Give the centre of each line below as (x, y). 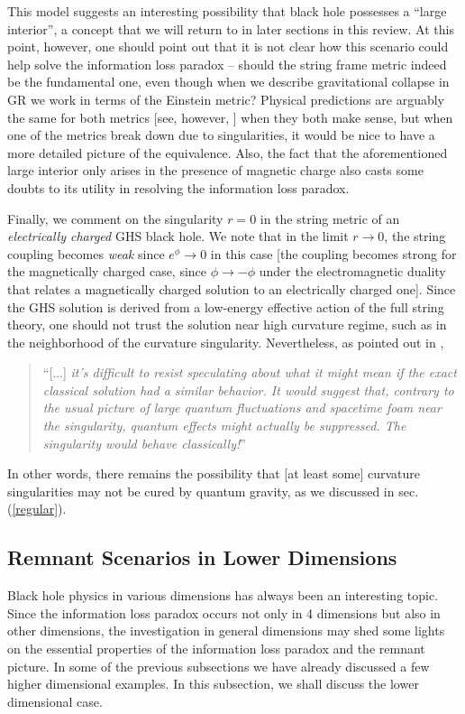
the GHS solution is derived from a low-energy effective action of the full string (226, 306)
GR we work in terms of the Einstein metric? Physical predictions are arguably (226, 99)
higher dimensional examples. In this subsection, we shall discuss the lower (213, 684)
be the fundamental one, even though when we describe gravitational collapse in (228, 82)
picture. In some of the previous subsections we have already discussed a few (219, 666)
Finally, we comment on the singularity (115, 218)
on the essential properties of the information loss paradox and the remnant (216, 649)
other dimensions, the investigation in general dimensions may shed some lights (226, 631)
